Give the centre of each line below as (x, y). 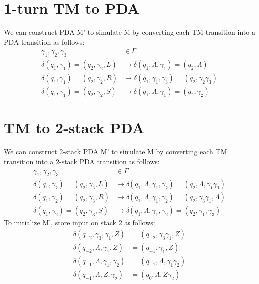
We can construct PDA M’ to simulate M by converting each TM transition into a (129, 32)
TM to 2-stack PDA (74, 128)
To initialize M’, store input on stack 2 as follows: (80, 223)
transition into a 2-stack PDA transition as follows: (82, 161)
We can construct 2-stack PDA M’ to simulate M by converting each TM (116, 151)
